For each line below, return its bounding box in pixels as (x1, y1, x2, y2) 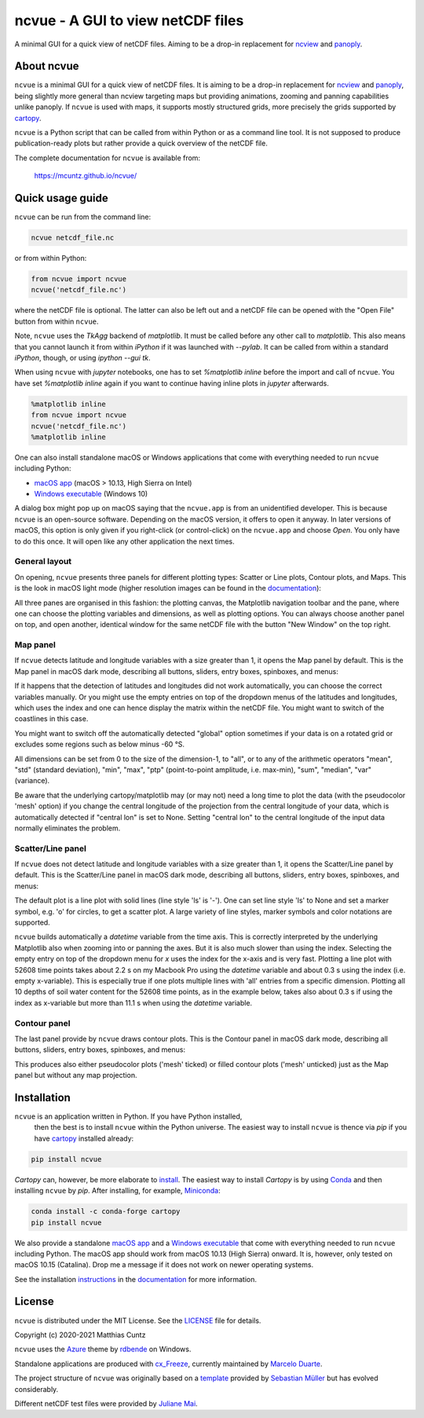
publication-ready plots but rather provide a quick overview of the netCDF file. (14, 138, 269, 148)
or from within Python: (14, 254, 87, 263)
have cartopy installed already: (34, 1134, 134, 1143)
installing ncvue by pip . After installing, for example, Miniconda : (14, 1186, 221, 1196)
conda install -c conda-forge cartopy (31, 1207, 181, 1216)
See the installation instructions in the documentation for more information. (14, 1274, 258, 1284)
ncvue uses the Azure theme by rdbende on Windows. (14, 1344, 192, 1354)
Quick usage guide (14, 192, 109, 204)
